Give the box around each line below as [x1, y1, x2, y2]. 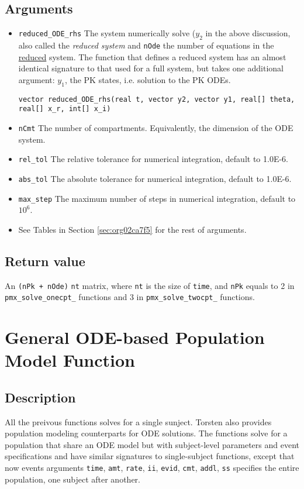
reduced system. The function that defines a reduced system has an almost [18, 50, 286, 63]
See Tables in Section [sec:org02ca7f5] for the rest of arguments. [18, 223, 247, 235]
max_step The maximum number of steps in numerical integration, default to [18, 192, 296, 204]
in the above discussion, [205, 27, 291, 39]
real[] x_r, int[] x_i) [18, 105, 111, 113]
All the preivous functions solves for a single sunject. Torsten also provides [5, 415, 272, 428]
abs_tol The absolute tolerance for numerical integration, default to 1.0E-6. [18, 172, 292, 184]
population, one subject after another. [5, 473, 140, 485]
